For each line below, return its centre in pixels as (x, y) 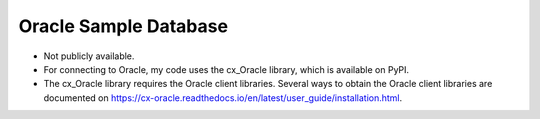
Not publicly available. (89, 56)
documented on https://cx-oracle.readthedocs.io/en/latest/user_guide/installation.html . (223, 97)
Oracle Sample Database (123, 26)
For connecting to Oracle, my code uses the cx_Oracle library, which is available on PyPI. (226, 69)
